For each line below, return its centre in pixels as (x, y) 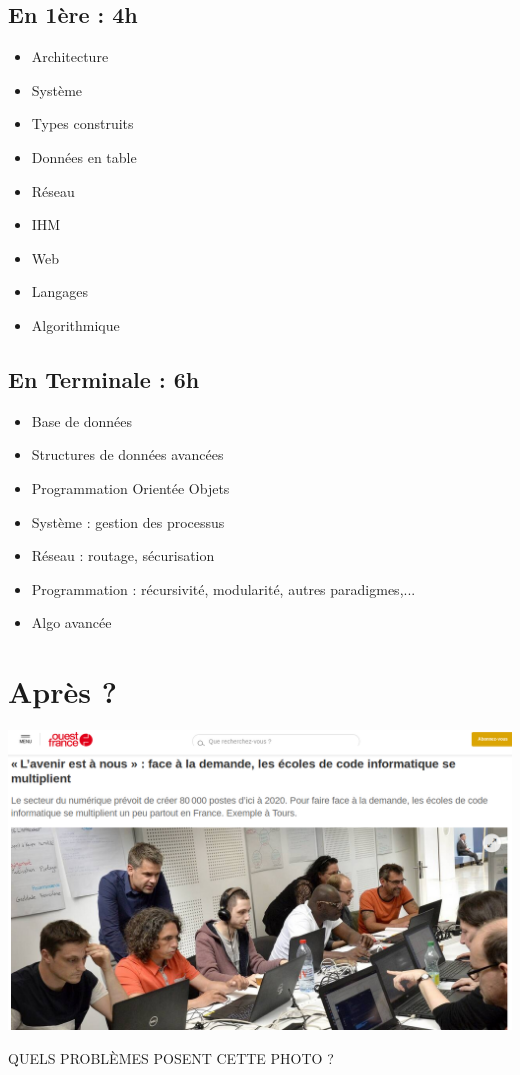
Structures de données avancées (127, 454)
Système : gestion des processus (128, 521)
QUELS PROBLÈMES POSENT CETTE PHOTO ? (171, 1057)
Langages (60, 291)
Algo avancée (71, 622)
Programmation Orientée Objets (130, 487)
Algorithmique (75, 324)
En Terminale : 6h (104, 378)
